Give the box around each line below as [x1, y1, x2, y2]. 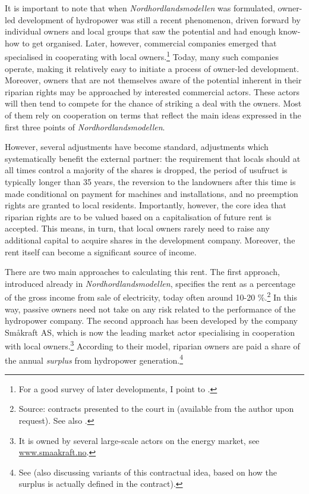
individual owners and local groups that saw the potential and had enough [5, 25, 276, 37]
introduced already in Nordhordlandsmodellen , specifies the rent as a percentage [5, 277, 295, 289]
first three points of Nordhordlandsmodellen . [5, 120, 165, 133]
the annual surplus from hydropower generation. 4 [5, 352, 184, 366]
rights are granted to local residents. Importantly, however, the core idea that [5, 199, 286, 211]
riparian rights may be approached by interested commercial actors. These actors [5, 85, 300, 98]
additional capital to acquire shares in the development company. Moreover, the [5, 233, 295, 246]
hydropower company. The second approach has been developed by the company [5, 314, 298, 327]
